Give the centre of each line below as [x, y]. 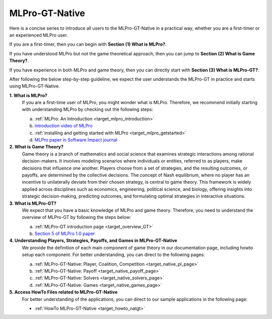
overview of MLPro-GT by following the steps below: [77, 217]
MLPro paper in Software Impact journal [76, 140]
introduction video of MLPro [63, 126]
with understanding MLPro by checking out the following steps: [88, 109]
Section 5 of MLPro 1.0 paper [65, 233]
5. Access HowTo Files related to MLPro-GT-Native [63, 292]
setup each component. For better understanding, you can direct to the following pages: [113, 255]
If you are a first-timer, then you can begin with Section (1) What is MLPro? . [88, 44]
